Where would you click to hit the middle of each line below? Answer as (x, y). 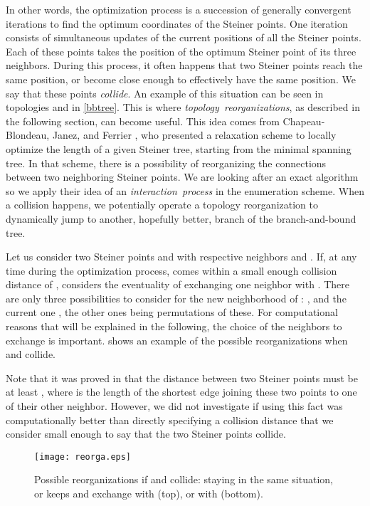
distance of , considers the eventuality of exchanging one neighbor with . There (178, 284)
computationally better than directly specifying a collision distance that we (170, 420)
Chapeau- (304, 121)
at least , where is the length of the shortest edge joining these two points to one (181, 392)
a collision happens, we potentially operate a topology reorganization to (162, 205)
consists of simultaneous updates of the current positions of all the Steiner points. (184, 37)
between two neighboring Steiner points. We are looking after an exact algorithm (182, 177)
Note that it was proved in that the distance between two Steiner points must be (182, 378)
